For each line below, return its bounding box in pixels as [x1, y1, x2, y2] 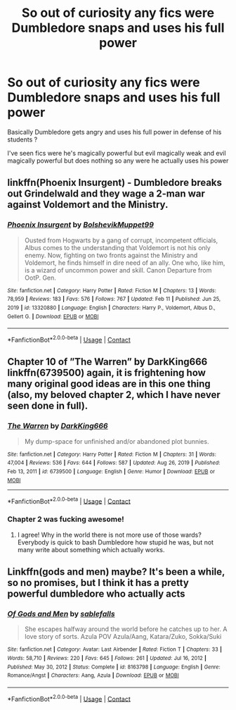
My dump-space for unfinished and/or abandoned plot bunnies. [24, 437, 209, 445]
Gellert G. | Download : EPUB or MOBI [7, 313, 99, 320]
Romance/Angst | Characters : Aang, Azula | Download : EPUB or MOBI [7, 672, 179, 679]
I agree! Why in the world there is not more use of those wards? [17, 530, 202, 539]
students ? [7, 135, 38, 144]
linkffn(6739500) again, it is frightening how [7, 367, 206, 379]
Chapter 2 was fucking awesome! [7, 514, 124, 524]
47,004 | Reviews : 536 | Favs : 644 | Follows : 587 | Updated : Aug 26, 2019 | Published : [7, 459, 221, 466]
